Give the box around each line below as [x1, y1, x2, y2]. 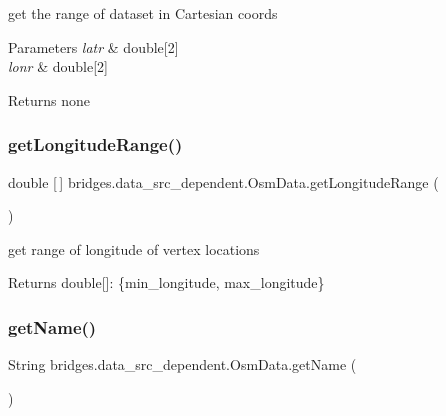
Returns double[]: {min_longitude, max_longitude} [8, 272, 325, 293]
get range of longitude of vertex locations [8, 238, 260, 259]
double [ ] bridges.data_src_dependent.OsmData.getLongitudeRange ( [8, 171, 439, 192]
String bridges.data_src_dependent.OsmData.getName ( [8, 354, 357, 375]
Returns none [8, 89, 90, 110]
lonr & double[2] [8, 56, 108, 77]
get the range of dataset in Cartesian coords [8, 3, 278, 23]
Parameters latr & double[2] [8, 36, 179, 57]
